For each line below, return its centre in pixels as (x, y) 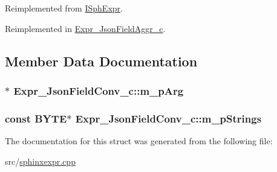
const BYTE (36, 118)
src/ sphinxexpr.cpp (40, 161)
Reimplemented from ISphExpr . (64, 8)
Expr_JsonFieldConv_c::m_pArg (99, 90)
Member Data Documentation (101, 61)
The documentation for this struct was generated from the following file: (139, 141)
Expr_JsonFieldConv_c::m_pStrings (168, 118)
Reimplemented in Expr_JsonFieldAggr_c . (85, 28)
